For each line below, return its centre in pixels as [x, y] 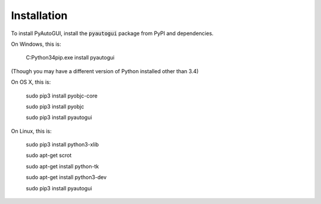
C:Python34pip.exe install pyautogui [70, 58]
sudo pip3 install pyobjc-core [62, 96]
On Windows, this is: [36, 44]
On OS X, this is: [31, 82]
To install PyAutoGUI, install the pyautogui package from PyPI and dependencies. [112, 33]
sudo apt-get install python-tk [62, 166]
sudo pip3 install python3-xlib [62, 145]
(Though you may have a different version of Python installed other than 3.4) [105, 71]
